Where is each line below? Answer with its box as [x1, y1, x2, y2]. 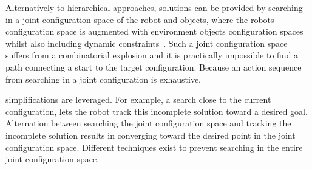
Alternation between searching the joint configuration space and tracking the [5, 117, 291, 129]
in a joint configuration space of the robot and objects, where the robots [5, 13, 274, 26]
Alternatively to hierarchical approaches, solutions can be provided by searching [5, 1, 303, 13]
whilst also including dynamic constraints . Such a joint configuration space [5, 36, 288, 49]
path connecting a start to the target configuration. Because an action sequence [5, 60, 302, 73]
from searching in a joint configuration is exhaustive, [5, 72, 201, 85]
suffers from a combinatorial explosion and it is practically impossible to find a [5, 49, 299, 61]
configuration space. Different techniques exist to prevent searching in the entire [5, 140, 303, 153]
